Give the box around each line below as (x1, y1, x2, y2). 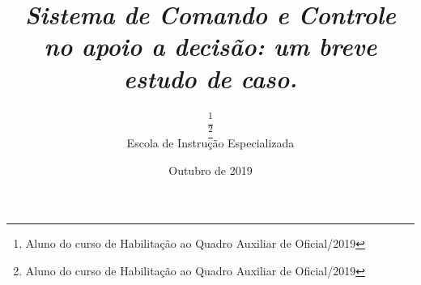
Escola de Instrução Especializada (126, 134, 295, 151)
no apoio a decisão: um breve (44, 29, 377, 63)
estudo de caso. (123, 61, 298, 95)
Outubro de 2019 (168, 161, 253, 178)
